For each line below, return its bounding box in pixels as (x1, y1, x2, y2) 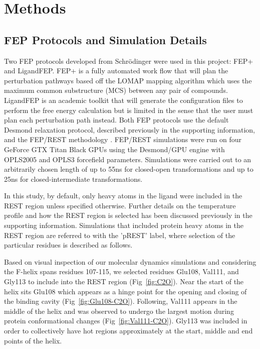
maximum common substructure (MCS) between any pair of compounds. (4, 85, 228, 95)
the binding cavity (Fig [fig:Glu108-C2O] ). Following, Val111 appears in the (4, 296, 237, 306)
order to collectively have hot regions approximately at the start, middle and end (4, 325, 253, 336)
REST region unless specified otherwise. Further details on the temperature (4, 200, 236, 210)
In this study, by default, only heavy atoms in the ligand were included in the (4, 190, 242, 201)
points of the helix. (4, 335, 62, 345)
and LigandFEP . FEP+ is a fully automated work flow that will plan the (4, 65, 228, 76)
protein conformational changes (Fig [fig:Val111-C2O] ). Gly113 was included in (4, 315, 247, 326)
